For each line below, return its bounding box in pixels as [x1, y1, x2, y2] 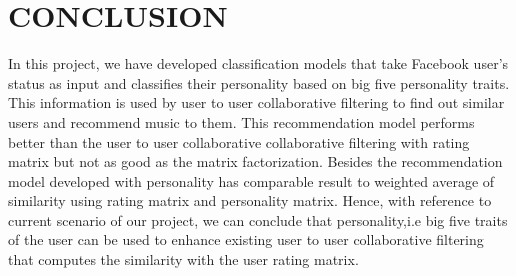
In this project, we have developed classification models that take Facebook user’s [8, 53, 509, 74]
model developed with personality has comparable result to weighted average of [8, 170, 495, 191]
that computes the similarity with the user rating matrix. [8, 249, 359, 270]
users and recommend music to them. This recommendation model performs [8, 111, 475, 132]
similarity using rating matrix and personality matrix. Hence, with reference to [8, 190, 492, 211]
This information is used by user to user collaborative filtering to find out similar [8, 92, 505, 113]
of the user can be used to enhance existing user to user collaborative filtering [8, 229, 484, 250]
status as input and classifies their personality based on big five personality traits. [8, 72, 510, 93]
